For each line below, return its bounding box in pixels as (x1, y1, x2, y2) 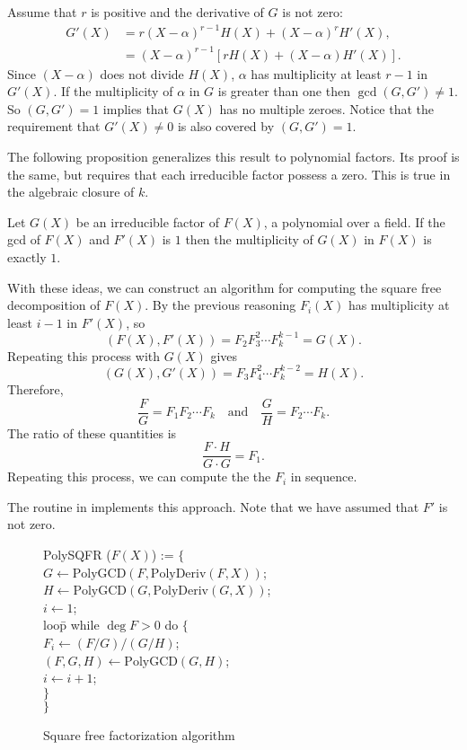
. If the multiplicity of (53, 82, 173, 101)
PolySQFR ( (43, 545, 111, 564)
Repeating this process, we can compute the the (7, 467, 271, 486)
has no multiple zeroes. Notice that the (219, 99, 435, 118)
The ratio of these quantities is (7, 423, 177, 442)
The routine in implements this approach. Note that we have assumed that (7, 497, 419, 516)
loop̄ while (43, 615, 100, 634)
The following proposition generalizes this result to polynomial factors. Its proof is (7, 147, 460, 166)
